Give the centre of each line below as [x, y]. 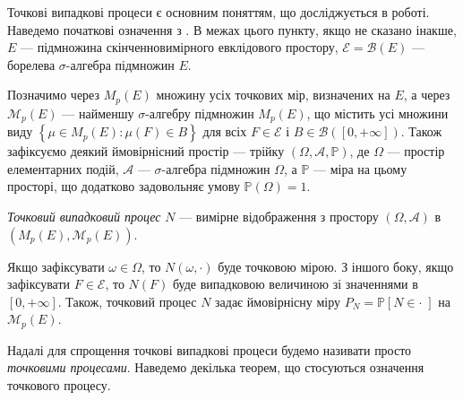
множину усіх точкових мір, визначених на [273, 95]
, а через [427, 95]
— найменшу [98, 113]
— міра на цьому [360, 168]
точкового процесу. [59, 385]
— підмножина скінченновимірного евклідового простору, [180, 47]
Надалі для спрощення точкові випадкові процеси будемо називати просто [210, 349]
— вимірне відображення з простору [279, 217]
